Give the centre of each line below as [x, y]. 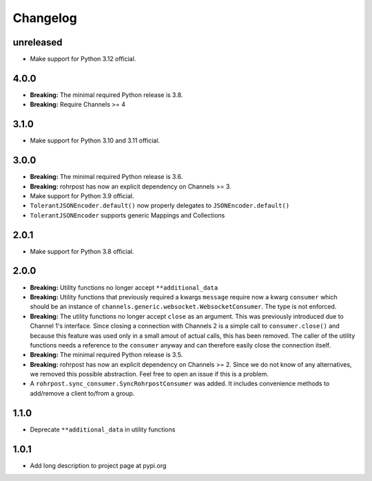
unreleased [38, 42]
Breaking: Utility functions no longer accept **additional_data [124, 287]
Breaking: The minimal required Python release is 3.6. [106, 177]
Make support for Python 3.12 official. [83, 59]
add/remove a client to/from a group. [82, 393]
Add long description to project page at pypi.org [98, 465]
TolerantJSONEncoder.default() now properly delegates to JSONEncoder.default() [160, 206]
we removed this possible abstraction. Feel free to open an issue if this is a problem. [149, 374]
